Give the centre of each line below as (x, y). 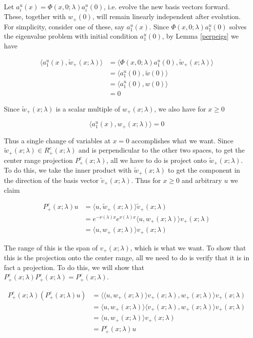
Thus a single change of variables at (57, 140)
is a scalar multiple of (88, 108)
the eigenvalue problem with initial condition (71, 36)
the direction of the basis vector (51, 180)
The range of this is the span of (51, 247)
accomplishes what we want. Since (182, 140)
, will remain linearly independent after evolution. (166, 16)
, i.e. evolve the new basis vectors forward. (167, 6)
